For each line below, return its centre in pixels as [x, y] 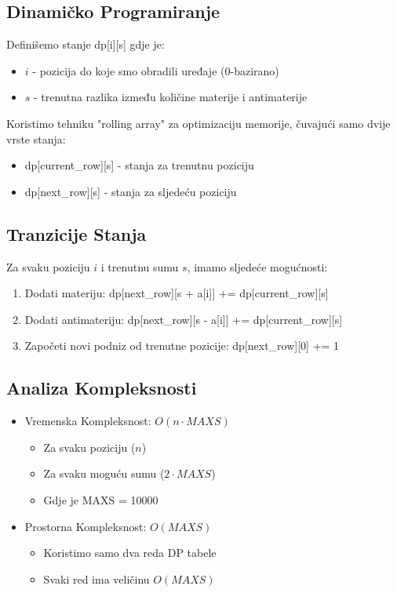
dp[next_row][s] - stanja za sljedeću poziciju [131, 191]
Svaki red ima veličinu [97, 578]
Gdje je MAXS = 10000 [101, 499]
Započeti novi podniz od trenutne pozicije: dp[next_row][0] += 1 [182, 346]
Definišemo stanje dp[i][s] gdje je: [86, 44]
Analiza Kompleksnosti [102, 388]
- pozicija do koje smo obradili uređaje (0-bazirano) [156, 70]
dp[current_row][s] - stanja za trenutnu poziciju [139, 165]
